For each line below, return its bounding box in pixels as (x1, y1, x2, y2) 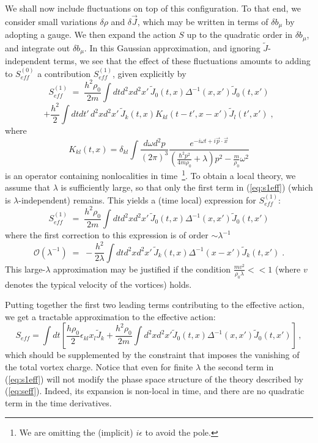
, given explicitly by (113, 67, 187, 79)
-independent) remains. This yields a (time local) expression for (18, 193, 256, 206)
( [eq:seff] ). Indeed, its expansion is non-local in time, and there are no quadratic (5, 384, 305, 397)
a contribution (37, 67, 91, 79)
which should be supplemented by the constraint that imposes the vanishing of (5, 348, 300, 361)
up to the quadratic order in (187, 28, 292, 41)
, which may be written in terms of (137, 15, 268, 27)
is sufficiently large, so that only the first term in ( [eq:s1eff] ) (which (61, 181, 313, 194)
